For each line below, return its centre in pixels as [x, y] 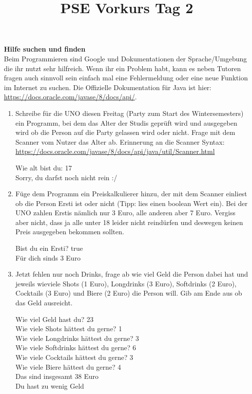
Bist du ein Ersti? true [49, 248]
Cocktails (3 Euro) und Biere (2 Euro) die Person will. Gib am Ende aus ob [129, 293]
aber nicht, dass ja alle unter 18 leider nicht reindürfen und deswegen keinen [129, 222]
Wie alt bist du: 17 [44, 167]
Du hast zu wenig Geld [50, 385]
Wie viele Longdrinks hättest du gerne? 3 [77, 338]
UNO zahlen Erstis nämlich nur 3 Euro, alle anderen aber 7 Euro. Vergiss [125, 213]
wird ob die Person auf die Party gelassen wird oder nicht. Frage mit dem [125, 132]
